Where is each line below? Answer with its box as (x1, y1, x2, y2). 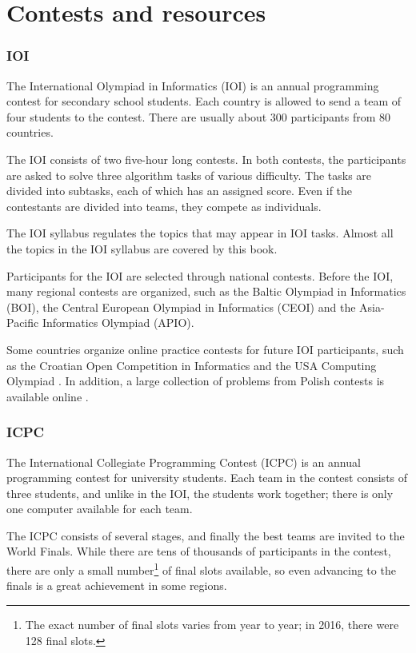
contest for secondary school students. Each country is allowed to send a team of (6, 93, 402, 109)
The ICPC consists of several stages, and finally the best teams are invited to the (6, 527, 405, 544)
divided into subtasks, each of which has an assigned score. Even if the (6, 182, 353, 199)
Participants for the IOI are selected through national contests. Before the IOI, (6, 267, 394, 284)
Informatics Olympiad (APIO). (42, 314, 194, 331)
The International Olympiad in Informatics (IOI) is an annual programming (6, 77, 379, 94)
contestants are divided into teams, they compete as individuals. (6, 197, 322, 214)
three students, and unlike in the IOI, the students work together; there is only (6, 484, 394, 501)
